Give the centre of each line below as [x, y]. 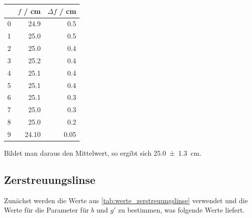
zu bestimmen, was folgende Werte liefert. [181, 210]
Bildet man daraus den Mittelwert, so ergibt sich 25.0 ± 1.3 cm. [103, 153]
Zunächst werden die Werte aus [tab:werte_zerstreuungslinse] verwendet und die [126, 200]
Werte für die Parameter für [46, 210]
